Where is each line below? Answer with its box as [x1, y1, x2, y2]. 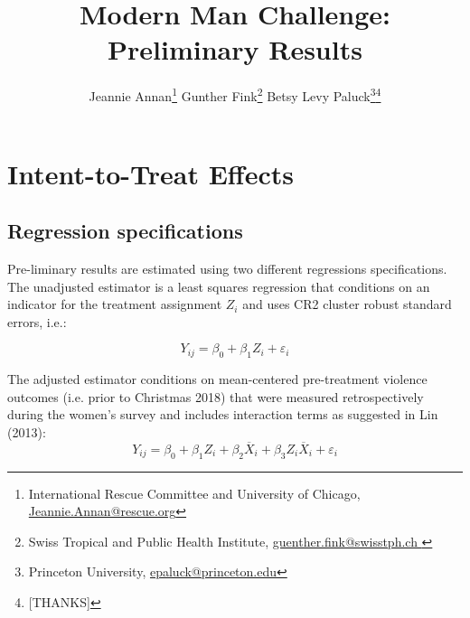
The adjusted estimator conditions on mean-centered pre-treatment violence [7, 370, 428, 389]
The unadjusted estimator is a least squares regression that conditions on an [7, 276, 430, 295]
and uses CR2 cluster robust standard [242, 295, 452, 314]
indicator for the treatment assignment [7, 295, 222, 314]
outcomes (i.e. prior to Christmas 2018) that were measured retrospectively [7, 387, 424, 406]
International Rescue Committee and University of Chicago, [28, 483, 361, 502]
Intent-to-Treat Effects [7, 154, 294, 192]
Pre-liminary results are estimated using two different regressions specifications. [7, 258, 447, 277]
